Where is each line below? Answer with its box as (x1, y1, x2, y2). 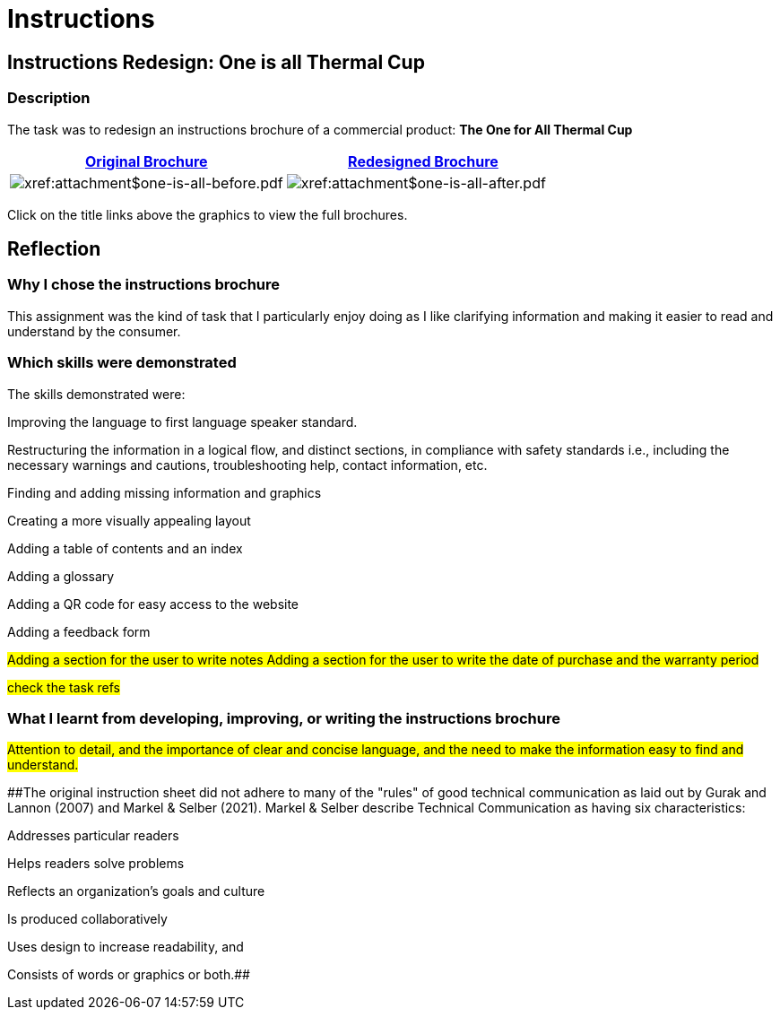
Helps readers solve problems (7, 856, 185, 872)
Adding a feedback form (7, 623, 151, 639)
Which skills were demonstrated (7, 353, 237, 372)
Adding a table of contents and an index (7, 540, 243, 556)
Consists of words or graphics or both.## (7, 967, 250, 983)
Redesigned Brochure (348, 152, 498, 170)
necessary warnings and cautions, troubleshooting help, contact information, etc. (7, 456, 488, 473)
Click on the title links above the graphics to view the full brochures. (7, 206, 408, 222)
